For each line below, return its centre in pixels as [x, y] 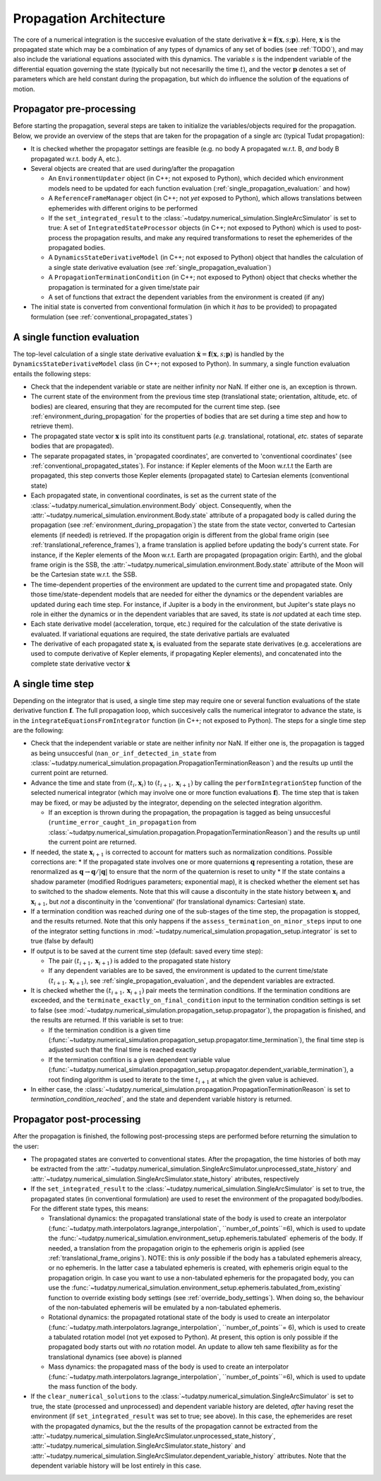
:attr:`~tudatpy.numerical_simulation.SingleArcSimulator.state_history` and [138, 1446]
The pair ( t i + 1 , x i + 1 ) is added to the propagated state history [139, 961]
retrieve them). [52, 426]
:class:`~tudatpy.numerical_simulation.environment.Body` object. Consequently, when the [161, 505]
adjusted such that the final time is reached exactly [122, 1050]
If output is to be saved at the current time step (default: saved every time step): [147, 951]
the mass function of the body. [93, 1387]
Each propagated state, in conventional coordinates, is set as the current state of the [153, 495]
